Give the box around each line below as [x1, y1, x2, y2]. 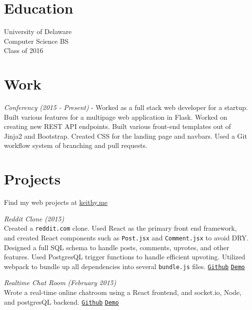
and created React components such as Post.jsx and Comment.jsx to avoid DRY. [4, 232, 249, 242]
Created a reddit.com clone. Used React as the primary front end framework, [4, 223, 237, 233]
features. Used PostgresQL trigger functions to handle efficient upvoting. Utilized [4, 252, 245, 262]
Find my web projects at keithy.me [4, 197, 108, 207]
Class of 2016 [4, 45, 43, 55]
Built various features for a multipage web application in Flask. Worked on [4, 111, 227, 122]
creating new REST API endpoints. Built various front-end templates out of [4, 121, 231, 131]
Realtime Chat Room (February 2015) [4, 277, 116, 288]
